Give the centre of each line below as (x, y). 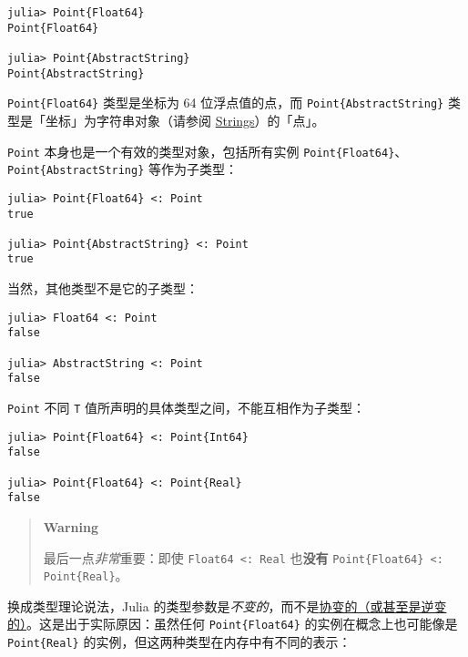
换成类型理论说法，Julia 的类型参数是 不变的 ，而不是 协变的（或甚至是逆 (221, 606)
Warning (71, 526)
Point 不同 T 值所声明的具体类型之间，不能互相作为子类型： (186, 407)
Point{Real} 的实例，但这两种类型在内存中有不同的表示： (179, 642)
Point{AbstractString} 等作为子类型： (123, 169)
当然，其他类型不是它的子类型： (103, 288)
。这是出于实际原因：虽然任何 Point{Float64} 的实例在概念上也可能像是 (242, 624)
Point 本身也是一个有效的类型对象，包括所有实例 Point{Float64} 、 (208, 151)
